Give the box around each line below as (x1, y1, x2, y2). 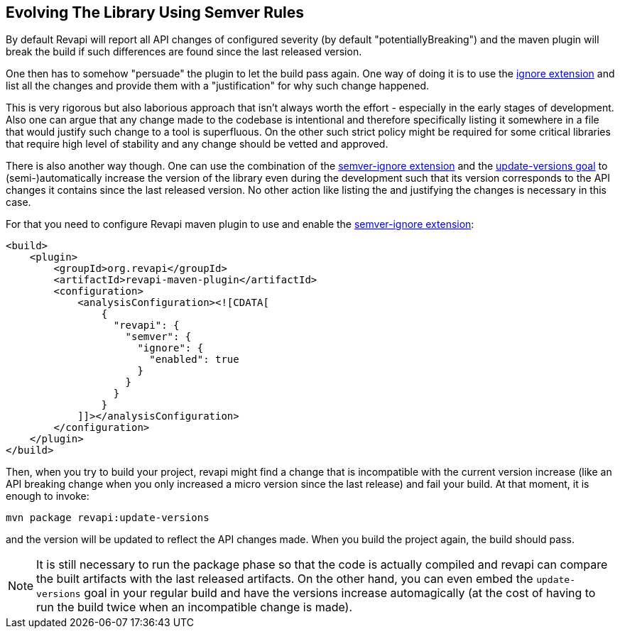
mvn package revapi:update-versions (6, 512, 210, 524)
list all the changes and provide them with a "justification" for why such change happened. (6, 80, 430, 92)
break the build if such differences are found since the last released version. (6, 45, 362, 58)
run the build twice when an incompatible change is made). (36, 600, 353, 615)
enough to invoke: (6, 490, 89, 503)
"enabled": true (149, 354, 239, 366)
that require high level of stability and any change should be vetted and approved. (6, 138, 388, 151)
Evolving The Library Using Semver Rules (6, 4, 304, 21)
